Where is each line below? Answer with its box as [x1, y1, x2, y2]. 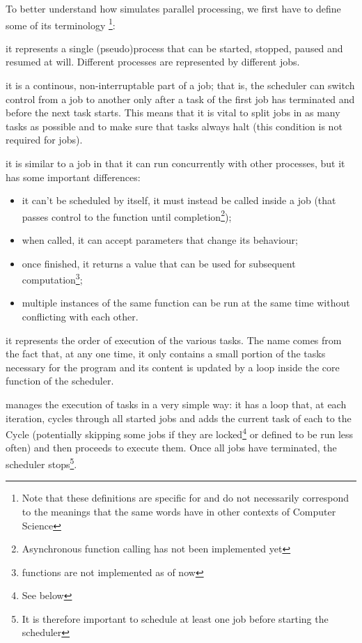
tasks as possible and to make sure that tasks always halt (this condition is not [6, 118, 343, 133]
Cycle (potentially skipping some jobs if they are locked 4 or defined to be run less [6, 425, 354, 441]
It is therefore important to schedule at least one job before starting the [22, 611, 329, 626]
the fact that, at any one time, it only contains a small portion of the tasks [6, 346, 326, 361]
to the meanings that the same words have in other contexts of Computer [22, 504, 336, 518]
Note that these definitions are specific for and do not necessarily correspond [22, 490, 349, 505]
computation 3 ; [22, 270, 83, 286]
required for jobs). [6, 132, 83, 147]
